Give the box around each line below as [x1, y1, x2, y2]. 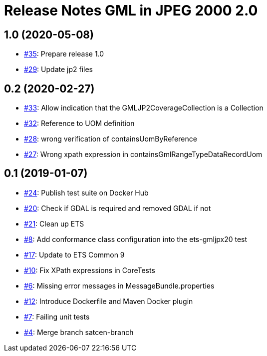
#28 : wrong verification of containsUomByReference [24, 134, 197, 143]
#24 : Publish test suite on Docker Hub [24, 188, 149, 197]
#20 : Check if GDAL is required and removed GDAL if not [24, 203, 211, 212]
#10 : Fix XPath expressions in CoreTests [24, 265, 155, 274]
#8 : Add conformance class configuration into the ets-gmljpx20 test [24, 234, 248, 243]
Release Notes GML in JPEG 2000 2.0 [4, 2, 258, 19]
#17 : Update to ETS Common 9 [24, 250, 125, 259]
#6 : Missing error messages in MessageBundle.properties [24, 281, 215, 290]
